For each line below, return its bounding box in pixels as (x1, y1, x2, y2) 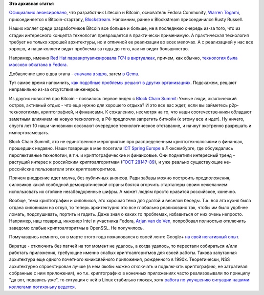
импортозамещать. (9, 129, 49, 135)
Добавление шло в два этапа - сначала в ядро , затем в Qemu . (9, 71, 139, 77)
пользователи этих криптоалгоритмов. (35, 166, 117, 172)
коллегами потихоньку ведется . (9, 284, 76, 290)
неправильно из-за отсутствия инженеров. (9, 86, 100, 92)
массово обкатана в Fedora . (9, 62, 68, 68)
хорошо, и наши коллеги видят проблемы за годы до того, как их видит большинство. (9, 46, 189, 52)
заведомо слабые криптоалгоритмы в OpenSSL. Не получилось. (9, 225, 144, 231)
